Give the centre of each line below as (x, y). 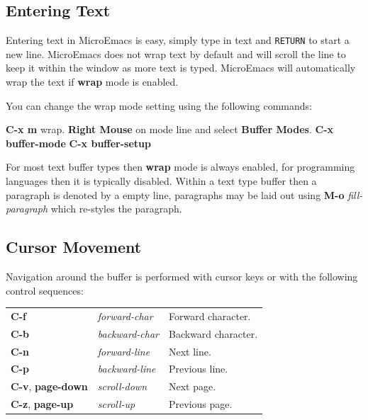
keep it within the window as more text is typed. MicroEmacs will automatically (181, 68)
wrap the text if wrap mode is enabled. (92, 82)
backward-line (127, 369)
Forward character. (210, 316)
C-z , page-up (42, 404)
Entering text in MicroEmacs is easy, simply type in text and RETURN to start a (178, 40)
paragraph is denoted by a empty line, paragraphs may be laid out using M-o (175, 194)
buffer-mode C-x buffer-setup (78, 143)
